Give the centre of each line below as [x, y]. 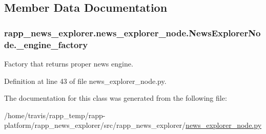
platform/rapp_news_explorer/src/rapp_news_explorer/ [95, 125]
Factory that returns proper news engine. [69, 63]
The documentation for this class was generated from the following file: [116, 98]
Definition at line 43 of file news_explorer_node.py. [85, 81]
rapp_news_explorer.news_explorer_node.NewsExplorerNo [132, 32]
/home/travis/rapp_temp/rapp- [55, 115]
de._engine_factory [46, 44]
